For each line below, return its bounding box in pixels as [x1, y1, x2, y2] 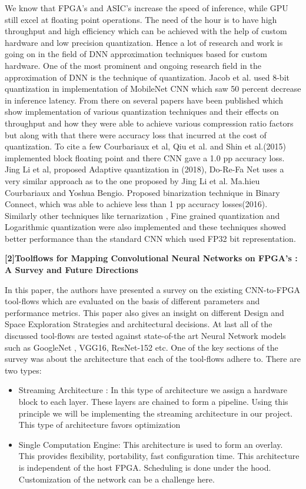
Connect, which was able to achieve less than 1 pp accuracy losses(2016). [5, 198, 268, 210]
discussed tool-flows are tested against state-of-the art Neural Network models [5, 330, 286, 342]
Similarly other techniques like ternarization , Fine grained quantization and [5, 209, 280, 221]
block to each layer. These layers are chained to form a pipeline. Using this [18, 395, 288, 407]
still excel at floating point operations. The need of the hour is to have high [5, 13, 277, 25]
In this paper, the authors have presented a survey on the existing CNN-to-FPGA [5, 283, 300, 295]
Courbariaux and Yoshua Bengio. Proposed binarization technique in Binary [5, 186, 280, 198]
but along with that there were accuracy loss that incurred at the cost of [5, 128, 267, 141]
